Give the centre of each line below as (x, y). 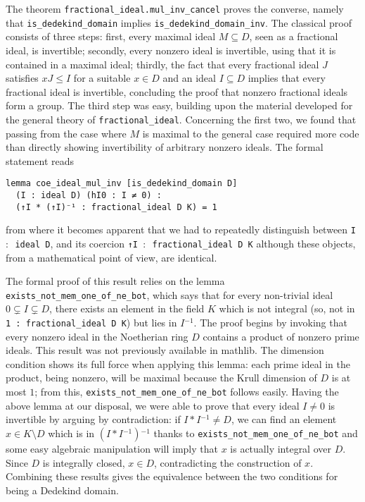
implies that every (287, 78)
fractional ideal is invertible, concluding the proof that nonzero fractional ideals (177, 91)
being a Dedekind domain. (62, 490)
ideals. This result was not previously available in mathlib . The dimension (165, 350)
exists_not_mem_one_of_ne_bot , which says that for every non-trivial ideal (169, 294)
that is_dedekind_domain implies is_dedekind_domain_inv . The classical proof (179, 22)
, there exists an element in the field (127, 308)
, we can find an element (284, 419)
